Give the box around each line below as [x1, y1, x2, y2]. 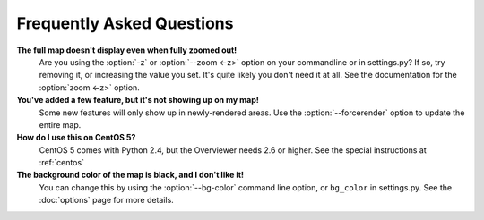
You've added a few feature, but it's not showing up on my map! [16, 95, 260, 106]
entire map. [39, 119, 82, 130]
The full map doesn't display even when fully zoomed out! [16, 45, 238, 55]
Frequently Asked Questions [16, 13, 234, 33]
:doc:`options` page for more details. [39, 195, 174, 206]
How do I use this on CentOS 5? [16, 132, 136, 143]
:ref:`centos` [39, 157, 85, 168]
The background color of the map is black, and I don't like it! [16, 170, 245, 181]
